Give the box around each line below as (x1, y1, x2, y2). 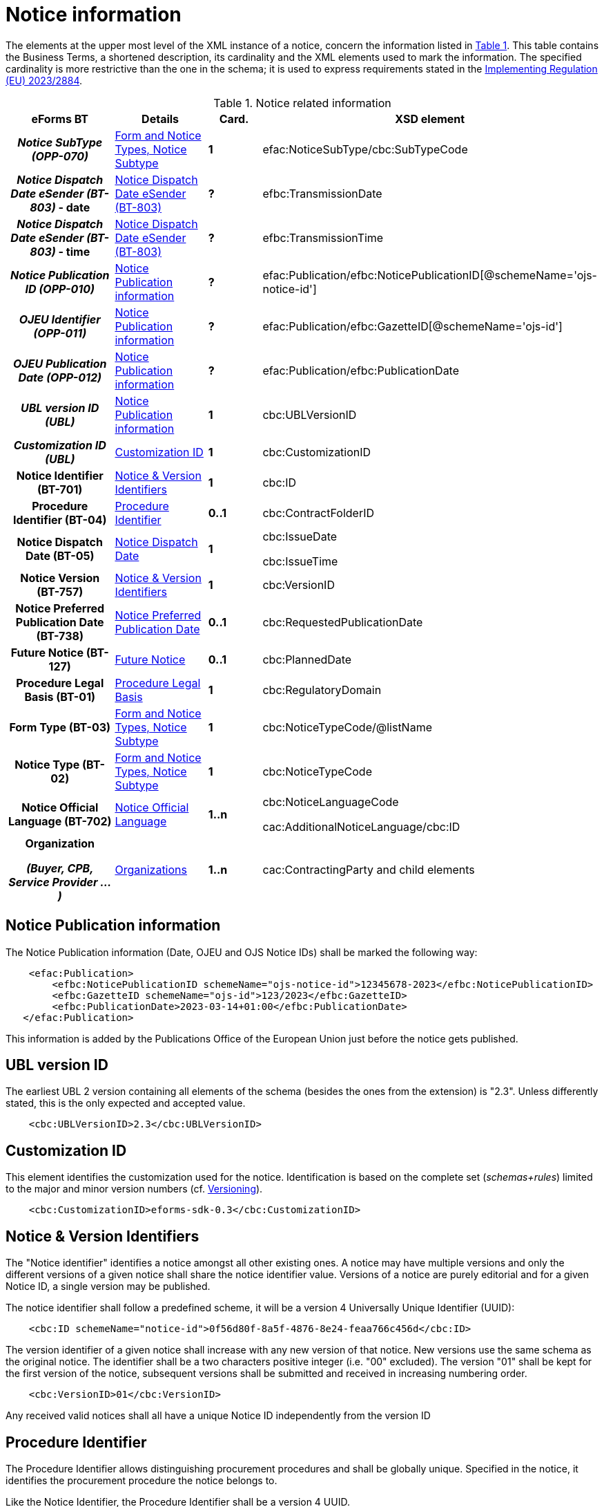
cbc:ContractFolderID (262, 505, 375, 520)
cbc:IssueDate (262, 529, 338, 543)
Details (142, 111, 179, 126)
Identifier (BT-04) (12, 512, 107, 527)
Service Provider (8, 874, 98, 889)
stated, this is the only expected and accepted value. (6, 1097, 246, 1110)
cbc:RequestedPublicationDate (262, 615, 423, 629)
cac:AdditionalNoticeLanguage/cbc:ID (262, 819, 460, 834)
